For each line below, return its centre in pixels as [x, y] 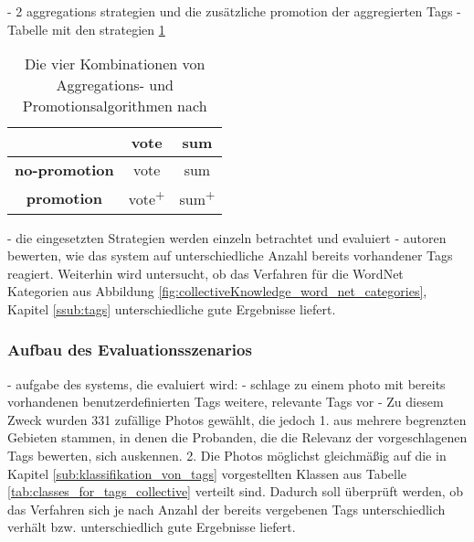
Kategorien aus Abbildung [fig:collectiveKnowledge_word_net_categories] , [217, 291]
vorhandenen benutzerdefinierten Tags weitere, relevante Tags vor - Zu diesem [226, 402]
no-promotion [64, 170]
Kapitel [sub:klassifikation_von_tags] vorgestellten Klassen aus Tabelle [207, 473]
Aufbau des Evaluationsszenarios [130, 350]
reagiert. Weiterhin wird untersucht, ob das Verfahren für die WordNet [205, 273]
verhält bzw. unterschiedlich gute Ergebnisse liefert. [152, 527]
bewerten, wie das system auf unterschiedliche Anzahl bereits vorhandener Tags [230, 255]
